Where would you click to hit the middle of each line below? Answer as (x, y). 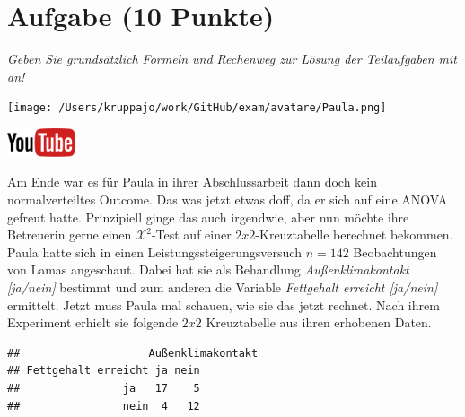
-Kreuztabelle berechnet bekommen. (354, 235)
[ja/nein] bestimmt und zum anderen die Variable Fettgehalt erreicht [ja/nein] (223, 287)
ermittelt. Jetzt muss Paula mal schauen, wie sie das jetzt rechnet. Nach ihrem (224, 304)
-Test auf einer (191, 235)
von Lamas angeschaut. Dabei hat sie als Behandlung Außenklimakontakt (208, 269)
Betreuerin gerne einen (70, 235)
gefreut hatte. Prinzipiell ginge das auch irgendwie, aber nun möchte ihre (208, 217)
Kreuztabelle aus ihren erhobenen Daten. (319, 322)
